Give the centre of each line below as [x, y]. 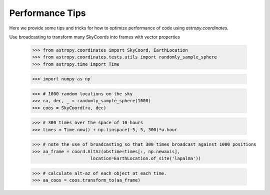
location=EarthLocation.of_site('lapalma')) [146, 158]
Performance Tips [47, 13]
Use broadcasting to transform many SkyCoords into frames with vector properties [94, 37]
